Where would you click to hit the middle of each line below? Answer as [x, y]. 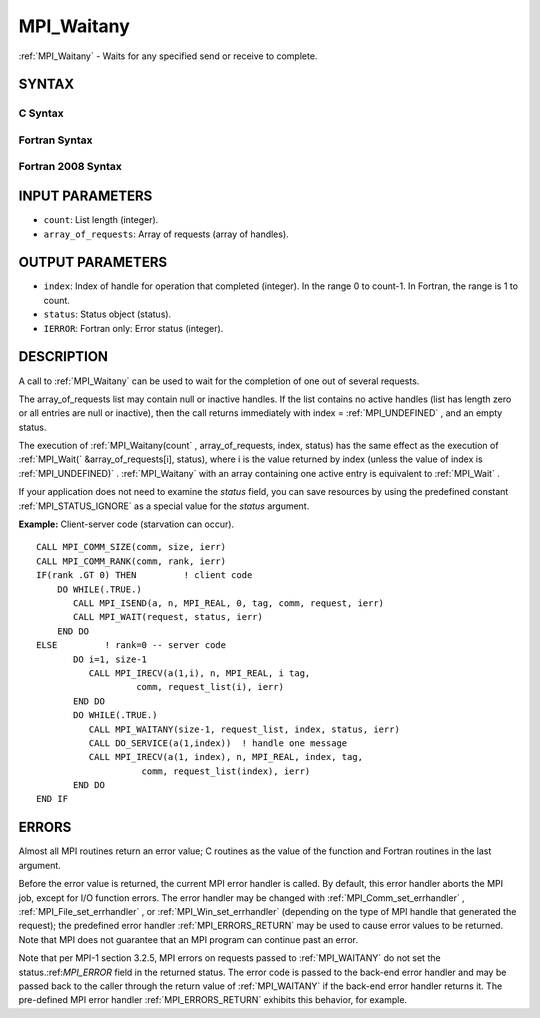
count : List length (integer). [101, 220]
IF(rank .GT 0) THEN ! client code [144, 575]
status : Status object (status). [107, 314]
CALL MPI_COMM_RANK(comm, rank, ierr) [131, 561]
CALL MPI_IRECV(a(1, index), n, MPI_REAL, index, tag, [226, 757]
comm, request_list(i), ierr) [210, 687]
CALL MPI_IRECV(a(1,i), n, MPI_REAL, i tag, [199, 673]
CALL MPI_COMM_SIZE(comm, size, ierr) [131, 547]
